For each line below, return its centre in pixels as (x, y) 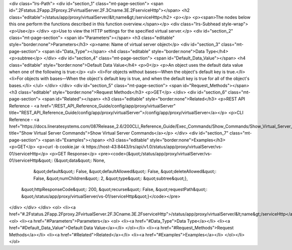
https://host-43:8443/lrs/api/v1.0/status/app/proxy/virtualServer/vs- (154, 147)
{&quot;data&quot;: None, (80, 160)
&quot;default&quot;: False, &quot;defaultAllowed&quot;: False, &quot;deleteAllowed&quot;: (125, 172)
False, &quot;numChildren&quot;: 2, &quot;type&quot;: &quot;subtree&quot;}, (111, 178)
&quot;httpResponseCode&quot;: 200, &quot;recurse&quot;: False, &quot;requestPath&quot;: (114, 190)
